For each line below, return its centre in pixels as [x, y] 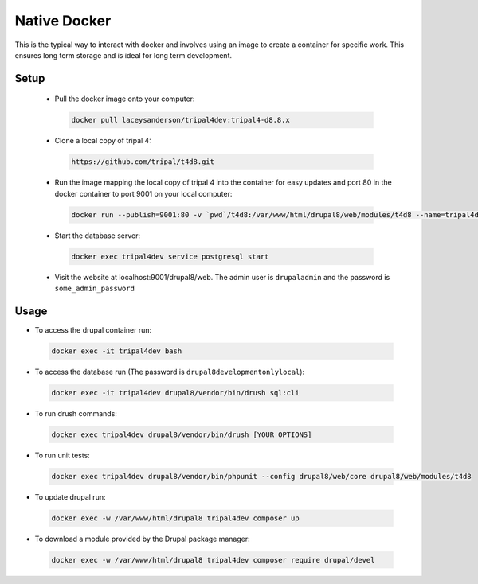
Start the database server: [98, 236]
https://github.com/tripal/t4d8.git [143, 162]
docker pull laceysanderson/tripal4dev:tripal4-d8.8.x [180, 120]
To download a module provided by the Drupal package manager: [142, 539]
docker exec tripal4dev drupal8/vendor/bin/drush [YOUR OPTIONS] [182, 434]
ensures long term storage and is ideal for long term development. [123, 55]
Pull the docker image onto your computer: [125, 99]
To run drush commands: [76, 413]
